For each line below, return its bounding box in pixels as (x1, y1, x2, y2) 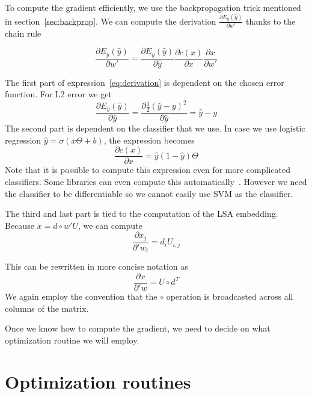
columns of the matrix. (5, 302, 89, 314)
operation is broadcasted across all (166, 290, 293, 302)
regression (5, 133, 41, 146)
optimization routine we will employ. (5, 333, 139, 346)
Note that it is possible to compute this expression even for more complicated (5, 163, 290, 176)
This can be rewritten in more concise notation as (5, 260, 188, 273)
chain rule (5, 26, 41, 39)
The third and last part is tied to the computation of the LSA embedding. (5, 207, 278, 220)
